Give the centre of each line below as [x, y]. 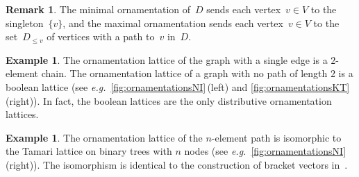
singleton [25, 23]
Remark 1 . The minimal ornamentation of [98, 9]
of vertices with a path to [101, 36]
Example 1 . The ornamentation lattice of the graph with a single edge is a [167, 59]
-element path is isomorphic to [276, 137]
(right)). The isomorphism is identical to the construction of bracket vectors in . [177, 164]
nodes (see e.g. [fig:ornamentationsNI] [265, 151]
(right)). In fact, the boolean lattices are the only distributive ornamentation [169, 100]
